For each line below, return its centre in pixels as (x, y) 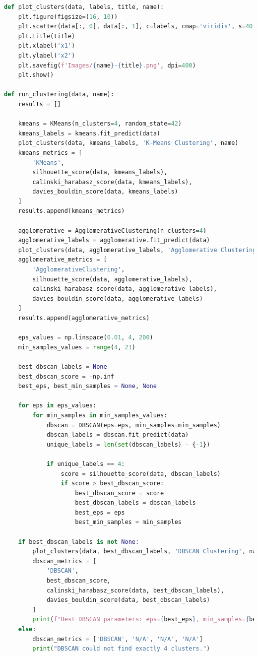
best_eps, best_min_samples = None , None (87, 386)
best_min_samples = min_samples (128, 522)
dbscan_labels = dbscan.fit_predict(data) (118, 435)
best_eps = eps (100, 512)
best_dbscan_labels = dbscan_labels (135, 503)
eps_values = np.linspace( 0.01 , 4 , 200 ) (86, 338)
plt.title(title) (47, 36)
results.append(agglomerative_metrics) (84, 318)
